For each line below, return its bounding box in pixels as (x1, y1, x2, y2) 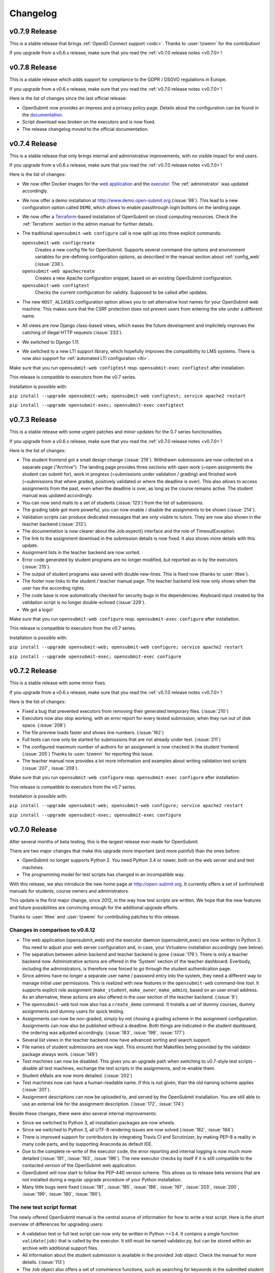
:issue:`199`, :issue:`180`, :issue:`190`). (22, 1191, 102, 1197)
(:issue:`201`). (22, 1087, 51, 1093)
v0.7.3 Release (9, 416, 57, 424)
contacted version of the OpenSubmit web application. (22, 1163, 137, 1169)
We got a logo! (22, 606, 53, 613)
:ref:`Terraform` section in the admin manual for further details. (22, 220, 154, 227)
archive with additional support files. (22, 1245, 99, 1251)
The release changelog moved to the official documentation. (22, 126, 149, 132)
